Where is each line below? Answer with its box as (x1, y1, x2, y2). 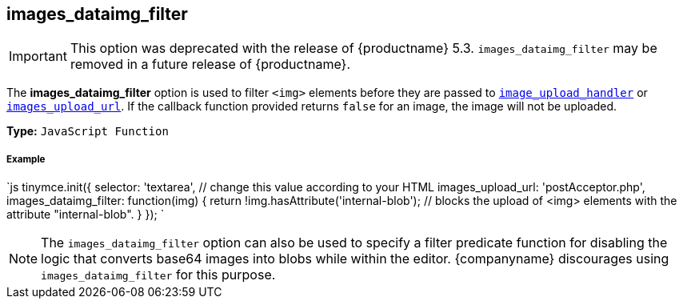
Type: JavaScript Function (6, 124, 169, 138)
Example (6, 153, 46, 165)
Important (9, 48, 67, 65)
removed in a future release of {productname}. (70, 56, 350, 73)
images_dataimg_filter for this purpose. (41, 267, 276, 283)
